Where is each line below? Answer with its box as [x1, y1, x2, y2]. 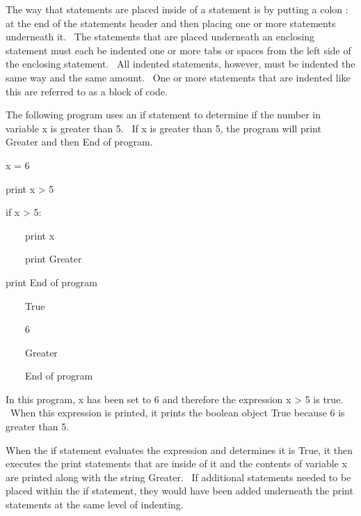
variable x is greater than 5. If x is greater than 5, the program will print [6, 120, 321, 135]
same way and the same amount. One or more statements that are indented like [6, 70, 351, 84]
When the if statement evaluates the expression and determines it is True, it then [6, 442, 353, 457]
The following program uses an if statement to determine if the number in [6, 107, 321, 122]
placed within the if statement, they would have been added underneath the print [6, 483, 353, 498]
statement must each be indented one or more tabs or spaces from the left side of [6, 42, 351, 57]
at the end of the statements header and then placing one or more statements [6, 15, 336, 30]
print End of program [6, 274, 97, 289]
